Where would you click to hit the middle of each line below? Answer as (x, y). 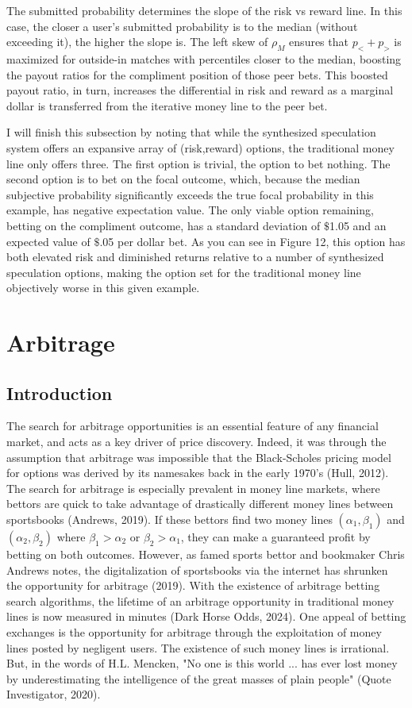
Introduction (60, 392)
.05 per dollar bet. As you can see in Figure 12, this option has (252, 241)
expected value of (48, 241)
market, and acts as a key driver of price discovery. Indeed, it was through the (196, 442)
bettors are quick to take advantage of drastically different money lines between (200, 504)
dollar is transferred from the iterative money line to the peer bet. (167, 105)
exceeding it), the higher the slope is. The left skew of (137, 42)
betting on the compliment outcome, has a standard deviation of (164, 225)
